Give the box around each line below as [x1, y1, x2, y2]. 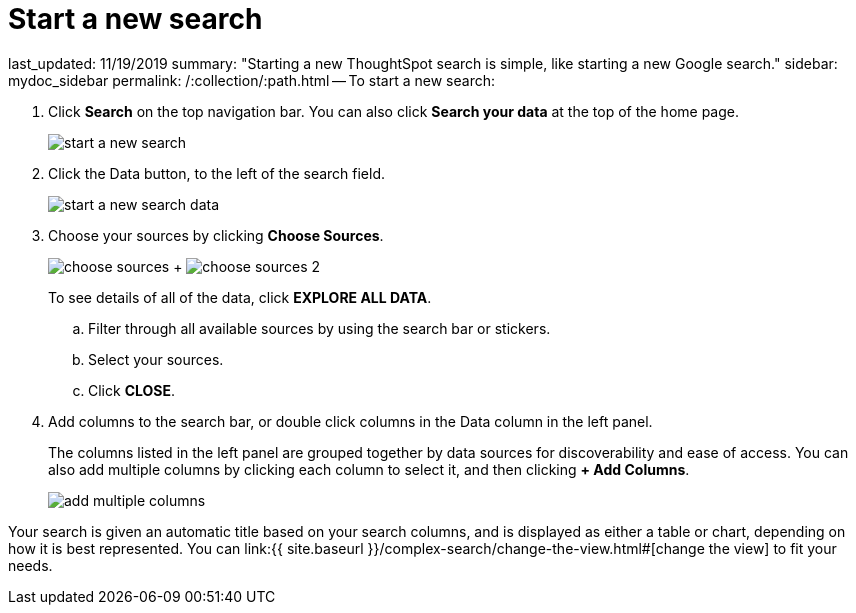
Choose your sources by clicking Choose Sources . [48, 226, 384, 244]
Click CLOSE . [88, 381, 176, 399]
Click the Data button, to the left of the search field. [48, 164, 386, 182]
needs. [8, 556, 53, 574]
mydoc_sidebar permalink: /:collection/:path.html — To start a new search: [8, 71, 495, 89]
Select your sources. [88, 350, 224, 368]
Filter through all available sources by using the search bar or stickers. [88, 319, 551, 337]
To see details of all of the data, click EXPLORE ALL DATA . [48, 288, 432, 306]
